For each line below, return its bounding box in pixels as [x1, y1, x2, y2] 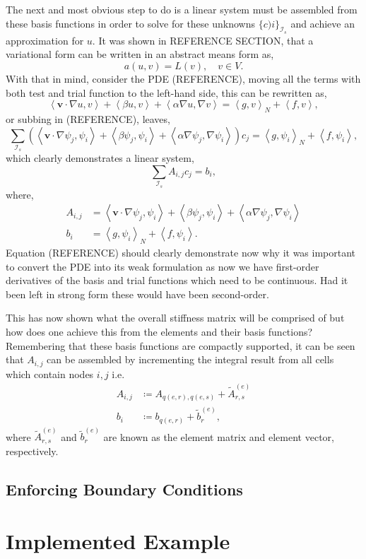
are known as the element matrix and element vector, [103, 429, 334, 444]
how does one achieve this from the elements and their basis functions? [6, 324, 313, 339]
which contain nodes [6, 366, 94, 381]
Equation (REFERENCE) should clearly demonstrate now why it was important [6, 245, 356, 260]
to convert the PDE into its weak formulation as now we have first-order [6, 259, 319, 273]
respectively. [6, 443, 59, 458]
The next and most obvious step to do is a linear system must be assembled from [6, 2, 358, 16]
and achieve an [290, 16, 355, 30]
